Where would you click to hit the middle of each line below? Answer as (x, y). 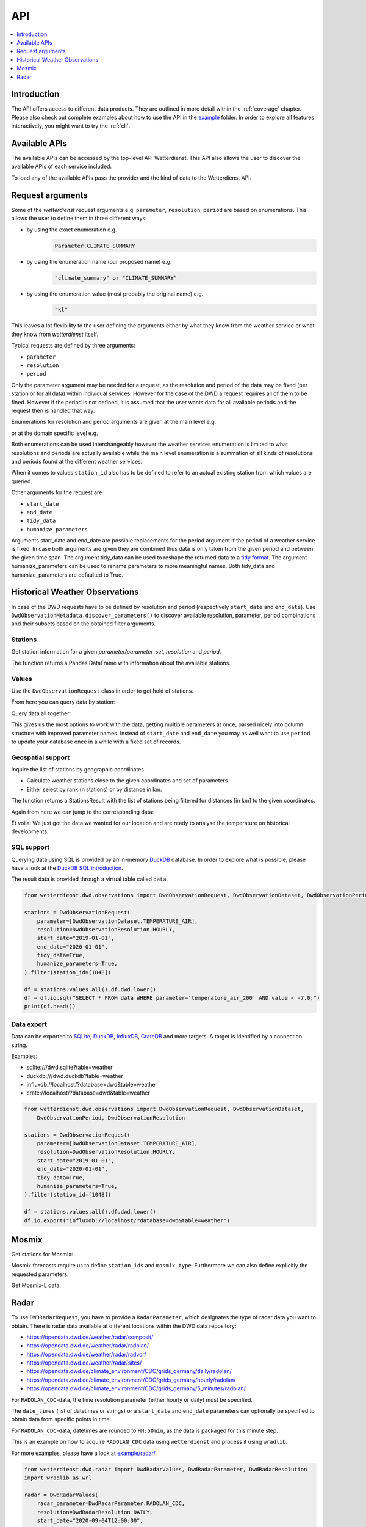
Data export (29, 1024)
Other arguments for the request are (57, 492)
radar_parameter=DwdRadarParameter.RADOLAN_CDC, (111, 1503)
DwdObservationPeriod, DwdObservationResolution (111, 1117)
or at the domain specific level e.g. (55, 433)
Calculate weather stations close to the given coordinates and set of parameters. (128, 781)
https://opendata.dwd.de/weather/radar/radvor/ (86, 1354)
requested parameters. (40, 1274)
